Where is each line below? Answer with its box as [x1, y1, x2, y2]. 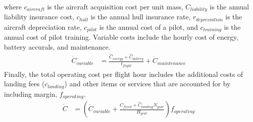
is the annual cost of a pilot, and [99, 21, 198, 32]
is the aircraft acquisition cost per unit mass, [47, 1, 183, 11]
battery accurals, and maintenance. [4, 41, 110, 52]
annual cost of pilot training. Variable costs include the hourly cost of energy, [4, 32, 239, 42]
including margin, [4, 88, 57, 99]
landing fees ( [4, 78, 45, 89]
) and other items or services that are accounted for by [64, 78, 231, 89]
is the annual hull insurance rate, [91, 11, 191, 22]
